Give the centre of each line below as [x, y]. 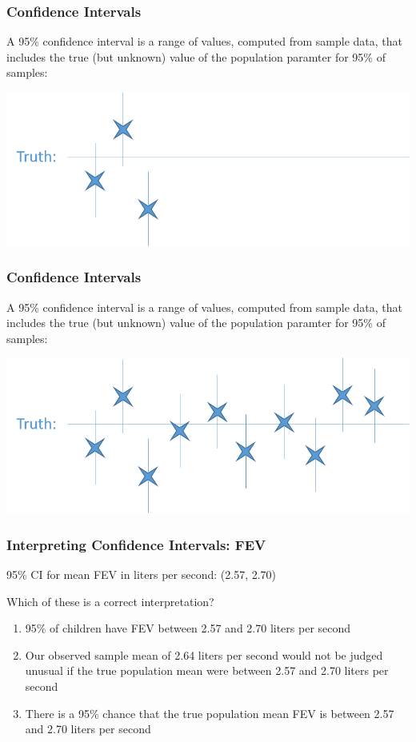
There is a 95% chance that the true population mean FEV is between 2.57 [210, 713]
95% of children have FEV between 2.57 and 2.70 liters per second [188, 628]
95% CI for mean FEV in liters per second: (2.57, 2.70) [142, 574]
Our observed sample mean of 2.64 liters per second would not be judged [204, 654]
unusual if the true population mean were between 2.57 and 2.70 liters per [207, 670]
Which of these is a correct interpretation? [110, 601]
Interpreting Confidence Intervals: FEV [136, 544]
